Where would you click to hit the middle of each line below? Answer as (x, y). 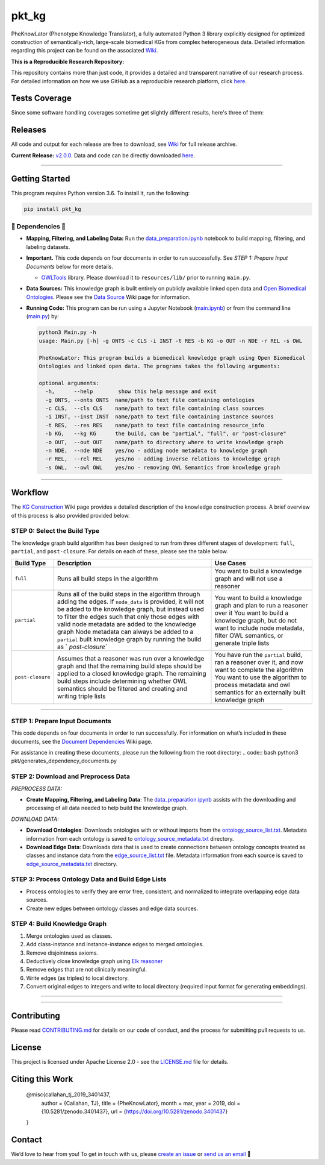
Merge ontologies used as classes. (69, 936)
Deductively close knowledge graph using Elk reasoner (94, 961)
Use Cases (230, 563)
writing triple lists (82, 696)
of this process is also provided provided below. (70, 515)
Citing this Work (42, 1079)
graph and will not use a (249, 579)
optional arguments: (69, 383)
